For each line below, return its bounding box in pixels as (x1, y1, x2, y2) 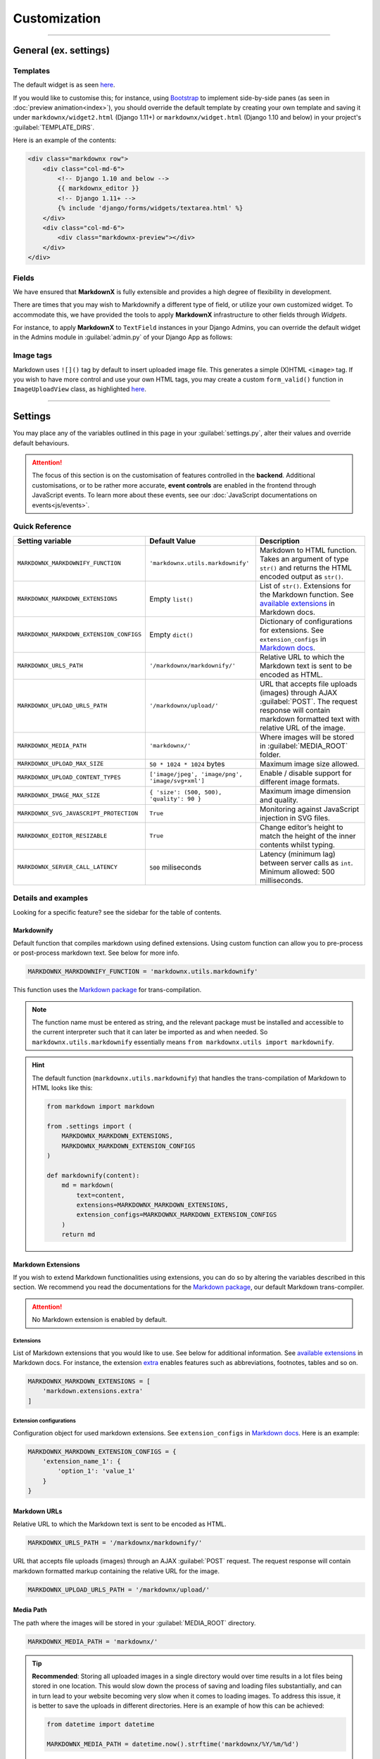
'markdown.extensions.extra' (42, 1387, 144, 1395)
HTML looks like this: (32, 1084, 93, 1092)
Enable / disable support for (259, 768, 352, 777)
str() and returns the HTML (259, 563, 352, 573)
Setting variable (17, 535, 72, 545)
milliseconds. (259, 875, 304, 885)
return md (61, 1231, 96, 1238)
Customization (13, 11, 101, 26)
